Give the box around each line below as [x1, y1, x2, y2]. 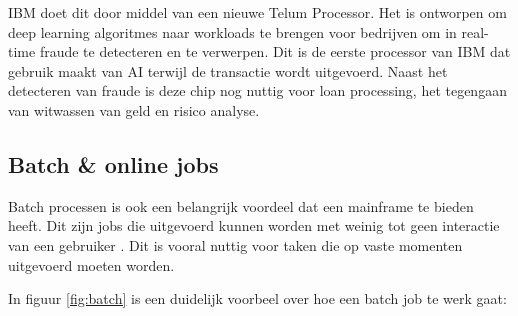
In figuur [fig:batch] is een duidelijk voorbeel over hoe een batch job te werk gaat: [8, 288, 507, 309]
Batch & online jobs [8, 148, 219, 179]
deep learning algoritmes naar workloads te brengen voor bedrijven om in [8, 21, 457, 42]
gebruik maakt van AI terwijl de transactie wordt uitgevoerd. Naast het [8, 60, 448, 81]
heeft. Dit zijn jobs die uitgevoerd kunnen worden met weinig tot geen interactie [8, 215, 500, 236]
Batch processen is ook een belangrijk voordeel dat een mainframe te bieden [8, 195, 474, 216]
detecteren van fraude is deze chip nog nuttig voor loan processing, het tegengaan [8, 80, 507, 101]
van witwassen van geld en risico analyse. [8, 99, 260, 120]
